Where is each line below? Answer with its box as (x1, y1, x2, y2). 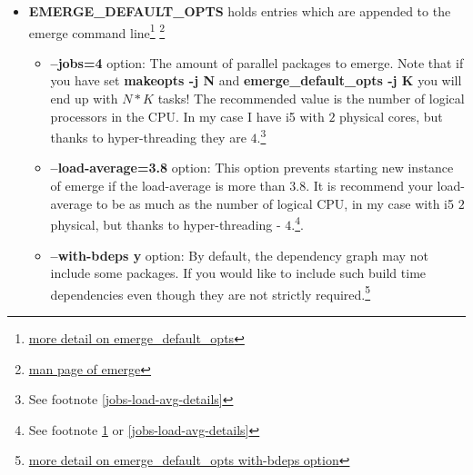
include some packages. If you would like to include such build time (50, 263, 427, 282)
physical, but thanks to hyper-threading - (50, 214, 281, 233)
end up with (50, 89, 118, 108)
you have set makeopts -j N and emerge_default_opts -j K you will (50, 71, 462, 90)
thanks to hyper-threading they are (50, 127, 247, 146)
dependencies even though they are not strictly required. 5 (50, 282, 371, 303)
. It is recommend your (306, 176, 433, 195)
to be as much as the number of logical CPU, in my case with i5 (96, 193, 454, 213)
